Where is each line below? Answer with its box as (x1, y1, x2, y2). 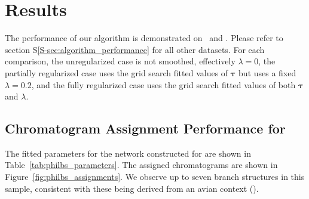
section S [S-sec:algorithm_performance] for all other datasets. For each (5, 43, 265, 55)
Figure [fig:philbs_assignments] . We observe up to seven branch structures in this (5, 170, 305, 183)
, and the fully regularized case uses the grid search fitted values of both (31, 78, 296, 91)
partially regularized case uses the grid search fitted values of (5, 66, 228, 79)
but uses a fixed (238, 66, 296, 79)
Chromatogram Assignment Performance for (5, 119, 286, 138)
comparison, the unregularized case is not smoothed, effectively (5, 55, 235, 67)
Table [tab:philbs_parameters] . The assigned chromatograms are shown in (5, 158, 278, 171)
